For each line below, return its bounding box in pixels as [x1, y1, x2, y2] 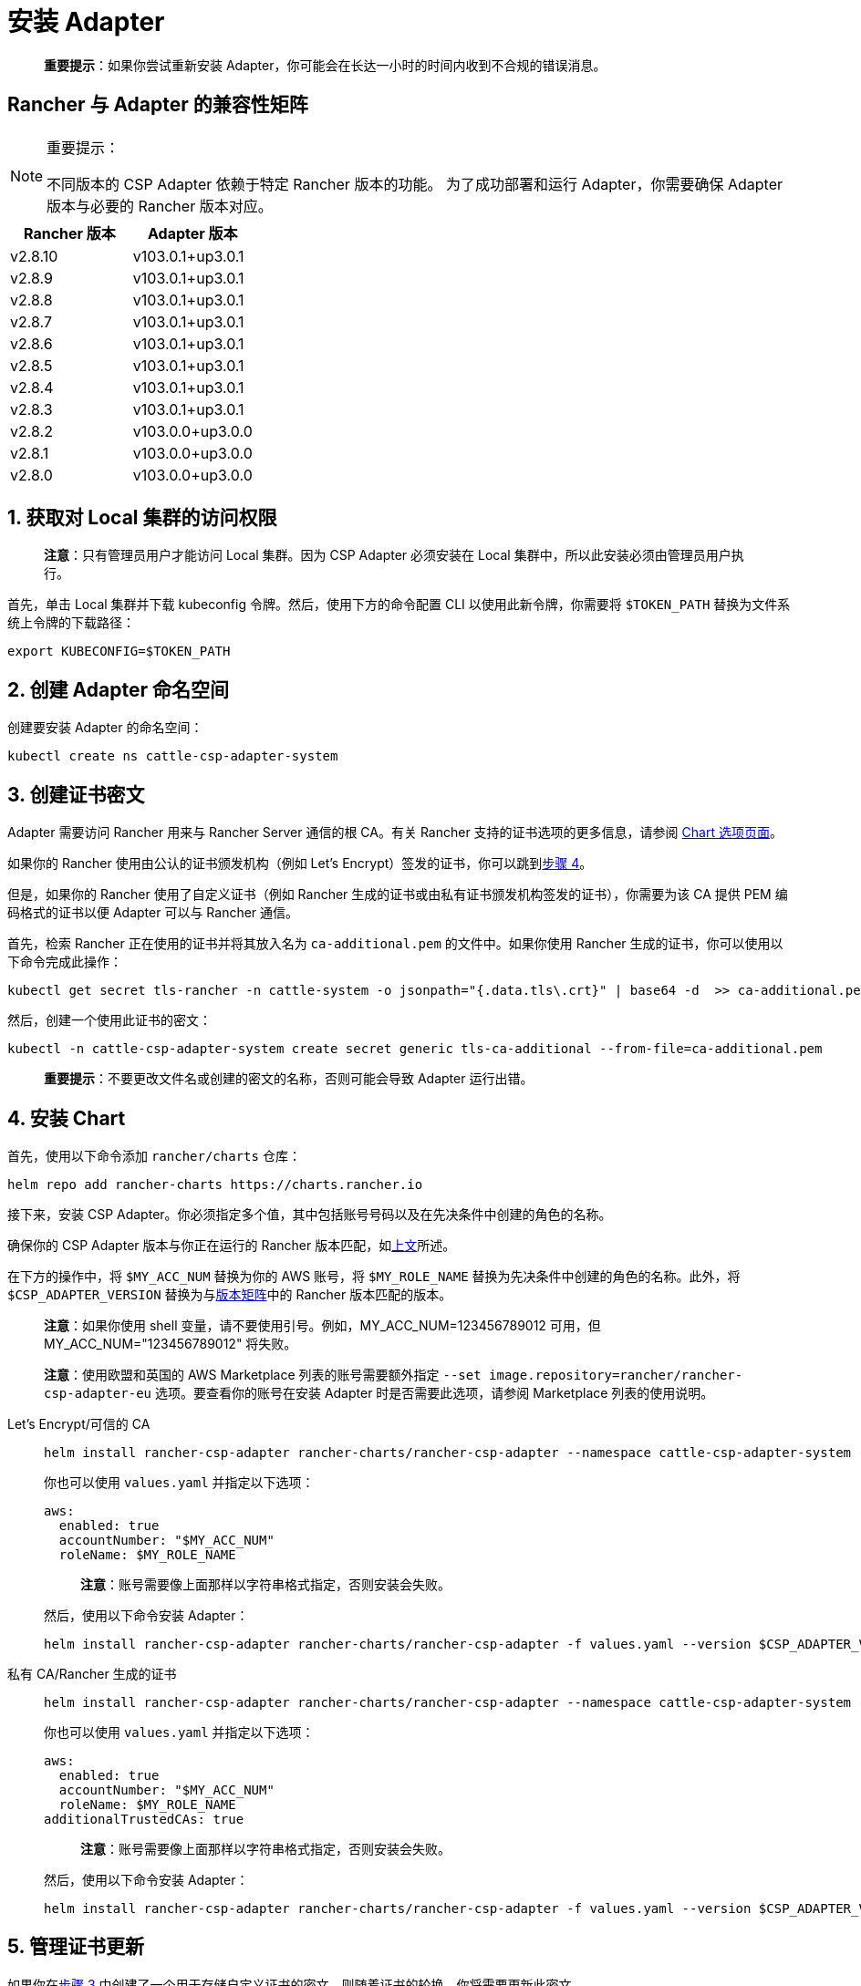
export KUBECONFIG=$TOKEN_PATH [7, 644, 231, 659]
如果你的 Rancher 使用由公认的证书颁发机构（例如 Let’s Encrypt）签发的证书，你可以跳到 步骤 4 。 [7, 855, 593, 872]
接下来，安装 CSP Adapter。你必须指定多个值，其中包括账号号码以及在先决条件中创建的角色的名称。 [7, 1205, 612, 1222]
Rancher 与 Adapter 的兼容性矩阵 [7, 93, 308, 117]
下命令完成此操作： [7, 954, 122, 970]
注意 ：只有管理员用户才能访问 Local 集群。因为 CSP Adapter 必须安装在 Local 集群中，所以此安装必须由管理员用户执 [44, 547, 744, 564]
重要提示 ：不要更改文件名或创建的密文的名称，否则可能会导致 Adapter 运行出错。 [44, 1071, 534, 1087]
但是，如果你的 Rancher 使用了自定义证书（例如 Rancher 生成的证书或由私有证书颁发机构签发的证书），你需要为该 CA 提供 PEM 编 [7, 886, 788, 903]
